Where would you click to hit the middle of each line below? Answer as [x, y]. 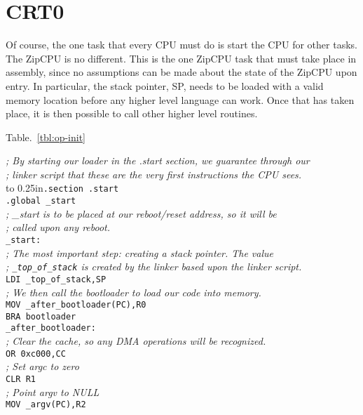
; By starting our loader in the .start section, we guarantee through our [158, 160]
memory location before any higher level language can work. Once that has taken [180, 99]
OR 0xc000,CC [36, 354]
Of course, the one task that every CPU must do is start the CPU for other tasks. [181, 45]
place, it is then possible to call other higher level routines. [132, 113]
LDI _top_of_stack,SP [56, 279]
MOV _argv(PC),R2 [46, 405]
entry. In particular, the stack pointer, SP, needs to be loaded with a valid [165, 85]
